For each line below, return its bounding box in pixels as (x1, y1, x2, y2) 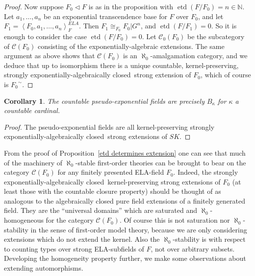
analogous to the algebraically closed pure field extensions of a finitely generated (4, 195, 245, 206)
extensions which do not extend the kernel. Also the (4, 234, 160, 244)
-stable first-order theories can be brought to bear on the (75, 157, 246, 167)
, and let (198, 11, 224, 21)
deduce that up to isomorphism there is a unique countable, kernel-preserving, (4, 60, 239, 70)
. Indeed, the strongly (173, 167, 238, 177)
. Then (79, 21, 99, 31)
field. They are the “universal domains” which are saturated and (4, 205, 197, 215)
